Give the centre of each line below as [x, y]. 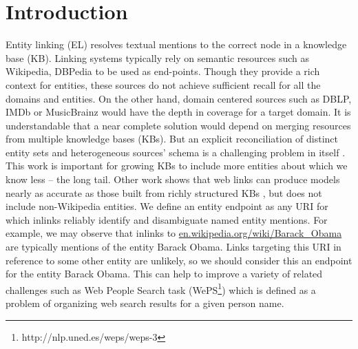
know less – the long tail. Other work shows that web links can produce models [173, 179]
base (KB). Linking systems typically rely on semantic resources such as [157, 57]
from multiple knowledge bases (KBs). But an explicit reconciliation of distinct [172, 139]
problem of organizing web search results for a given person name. [145, 303]
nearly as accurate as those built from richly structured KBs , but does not [164, 192]
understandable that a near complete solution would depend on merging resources [178, 125]
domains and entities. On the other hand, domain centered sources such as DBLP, [179, 98]
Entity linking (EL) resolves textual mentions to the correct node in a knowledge [176, 44]
